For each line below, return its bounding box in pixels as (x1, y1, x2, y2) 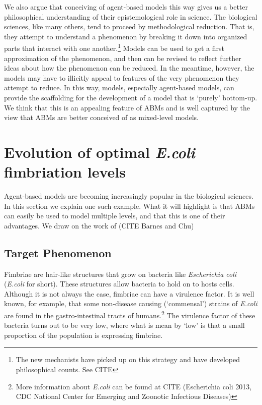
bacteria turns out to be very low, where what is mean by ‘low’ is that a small (4, 320, 245, 330)
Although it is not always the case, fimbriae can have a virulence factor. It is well (4, 288, 254, 299)
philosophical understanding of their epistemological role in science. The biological (4, 11, 257, 22)
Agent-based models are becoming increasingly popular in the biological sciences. (4, 191, 253, 201)
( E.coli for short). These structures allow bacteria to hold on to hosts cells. (4, 278, 234, 289)
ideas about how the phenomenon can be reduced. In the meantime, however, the (4, 63, 254, 73)
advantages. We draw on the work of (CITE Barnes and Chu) (4, 220, 194, 230)
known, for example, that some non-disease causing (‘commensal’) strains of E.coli (4, 298, 257, 309)
